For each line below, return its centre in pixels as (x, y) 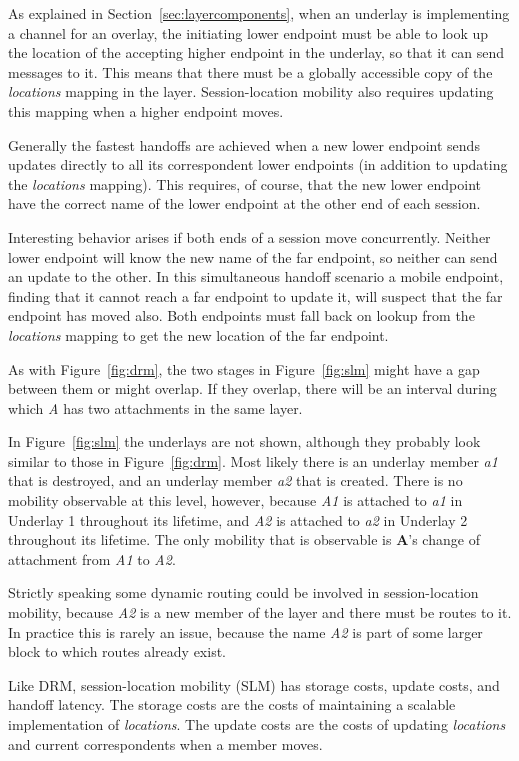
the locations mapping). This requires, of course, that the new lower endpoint (245, 183)
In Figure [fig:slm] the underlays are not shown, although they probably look (244, 441)
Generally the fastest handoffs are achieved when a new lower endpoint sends (244, 144)
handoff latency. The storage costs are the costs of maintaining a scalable (232, 704)
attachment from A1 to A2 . (92, 558)
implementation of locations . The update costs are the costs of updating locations (257, 724)
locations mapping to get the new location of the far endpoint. (198, 334)
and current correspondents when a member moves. (165, 743)
